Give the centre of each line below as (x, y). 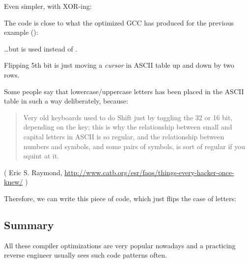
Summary (29, 224)
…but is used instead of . (41, 48)
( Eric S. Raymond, (33, 172)
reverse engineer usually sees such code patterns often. (85, 255)
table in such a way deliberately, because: (66, 101)
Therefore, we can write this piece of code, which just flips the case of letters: (120, 198)
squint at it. (41, 156)
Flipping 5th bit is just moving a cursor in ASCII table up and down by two (119, 65)
